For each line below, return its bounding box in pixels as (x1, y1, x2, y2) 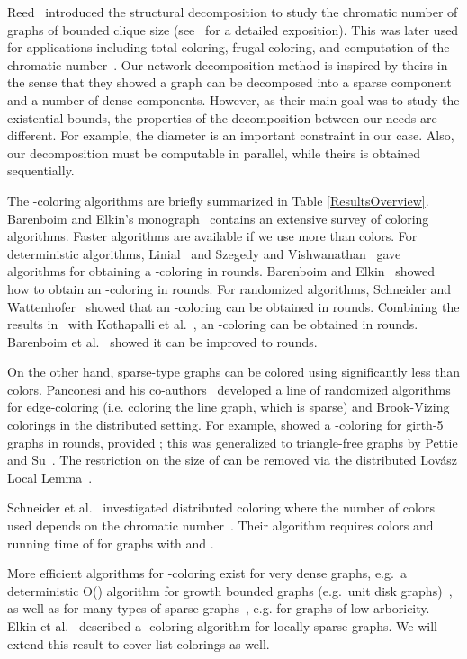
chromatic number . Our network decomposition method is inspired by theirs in (7, 55, 448, 74)
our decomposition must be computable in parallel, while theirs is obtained (7, 143, 420, 162)
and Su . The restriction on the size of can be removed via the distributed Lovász (7, 450, 457, 469)
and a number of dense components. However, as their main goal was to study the (7, 90, 460, 109)
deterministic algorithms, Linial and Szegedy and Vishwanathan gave (7, 244, 401, 263)
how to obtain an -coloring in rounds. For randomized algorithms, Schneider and (7, 279, 451, 298)
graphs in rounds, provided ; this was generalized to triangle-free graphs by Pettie (7, 432, 458, 451)
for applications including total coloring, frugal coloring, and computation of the (7, 38, 450, 57)
